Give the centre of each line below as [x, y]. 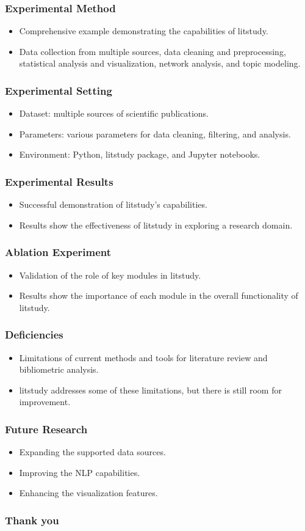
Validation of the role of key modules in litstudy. [110, 275]
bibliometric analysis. [59, 369]
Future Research [46, 429]
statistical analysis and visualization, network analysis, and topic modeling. [160, 63]
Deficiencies [34, 335]
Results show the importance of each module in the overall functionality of [159, 295]
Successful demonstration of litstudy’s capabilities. [113, 204]
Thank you [32, 520]
